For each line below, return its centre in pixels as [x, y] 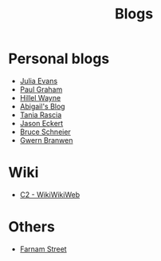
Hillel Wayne [40, 97]
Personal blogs [59, 59]
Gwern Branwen [46, 140]
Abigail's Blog [42, 106]
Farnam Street [43, 249]
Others [32, 227]
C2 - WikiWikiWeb [50, 194]
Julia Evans [39, 81]
